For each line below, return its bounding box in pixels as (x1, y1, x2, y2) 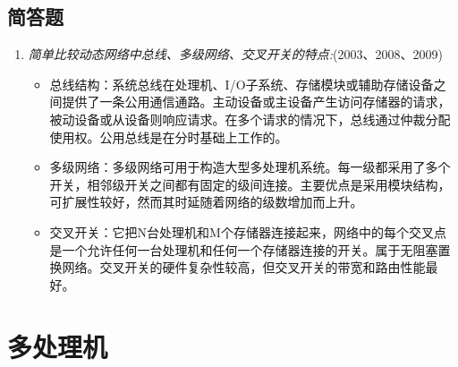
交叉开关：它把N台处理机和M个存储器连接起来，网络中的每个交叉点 (49, 222, 446, 241)
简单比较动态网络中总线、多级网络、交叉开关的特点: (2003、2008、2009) (28, 45, 443, 64)
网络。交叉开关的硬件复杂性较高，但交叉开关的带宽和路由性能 (62, 258, 426, 277)
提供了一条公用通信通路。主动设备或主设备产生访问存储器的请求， (62, 92, 451, 111)
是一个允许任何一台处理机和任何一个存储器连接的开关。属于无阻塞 (49, 240, 438, 259)
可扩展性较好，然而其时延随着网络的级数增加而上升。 (49, 192, 363, 211)
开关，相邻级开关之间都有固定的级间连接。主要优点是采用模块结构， (49, 175, 451, 193)
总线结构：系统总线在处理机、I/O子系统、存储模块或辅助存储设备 (49, 74, 434, 93)
